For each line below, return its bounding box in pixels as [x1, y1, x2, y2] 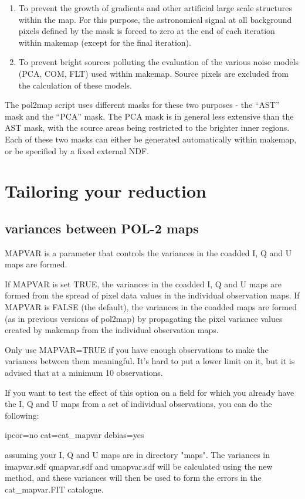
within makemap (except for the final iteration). [18, 36, 191, 48]
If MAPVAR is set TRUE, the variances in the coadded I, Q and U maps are [5, 277, 282, 290]
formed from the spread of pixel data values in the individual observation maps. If [5, 289, 300, 301]
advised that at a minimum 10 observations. [5, 366, 163, 379]
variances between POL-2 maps [5, 219, 199, 237]
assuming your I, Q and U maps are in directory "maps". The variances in [5, 449, 270, 461]
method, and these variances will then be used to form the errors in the [5, 471, 262, 484]
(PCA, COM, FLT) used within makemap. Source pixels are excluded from [18, 67, 289, 79]
